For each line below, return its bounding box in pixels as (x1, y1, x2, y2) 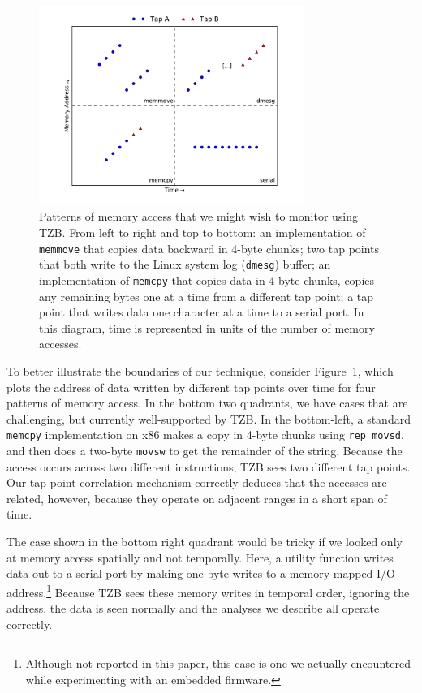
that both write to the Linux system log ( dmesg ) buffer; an (39, 256, 331, 273)
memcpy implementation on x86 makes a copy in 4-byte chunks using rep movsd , (6, 426, 404, 443)
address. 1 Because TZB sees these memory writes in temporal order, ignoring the (6, 581, 410, 600)
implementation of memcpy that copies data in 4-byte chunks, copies (39, 271, 375, 288)
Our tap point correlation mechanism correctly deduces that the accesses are (6, 474, 387, 491)
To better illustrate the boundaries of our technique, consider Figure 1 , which (6, 362, 394, 379)
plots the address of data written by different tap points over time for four (6, 378, 376, 395)
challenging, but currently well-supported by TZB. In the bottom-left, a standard (6, 410, 411, 427)
